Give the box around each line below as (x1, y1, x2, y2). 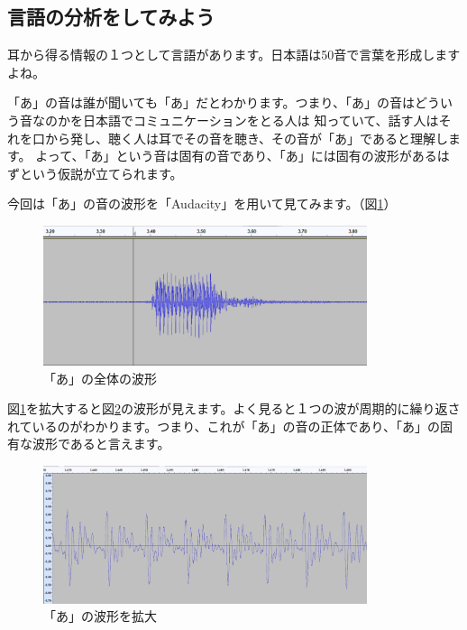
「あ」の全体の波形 (43, 368, 157, 387)
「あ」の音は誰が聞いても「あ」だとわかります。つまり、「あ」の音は (7, 93, 415, 112)
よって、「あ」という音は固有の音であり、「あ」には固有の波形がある (35, 146, 437, 165)
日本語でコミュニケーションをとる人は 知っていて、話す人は (82, 110, 439, 129)
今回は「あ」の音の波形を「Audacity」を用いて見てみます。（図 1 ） (7, 194, 397, 213)
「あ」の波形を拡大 (43, 607, 157, 625)
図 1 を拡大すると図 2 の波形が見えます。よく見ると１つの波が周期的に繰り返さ (7, 399, 461, 418)
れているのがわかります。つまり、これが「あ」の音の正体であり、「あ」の (7, 416, 440, 435)
